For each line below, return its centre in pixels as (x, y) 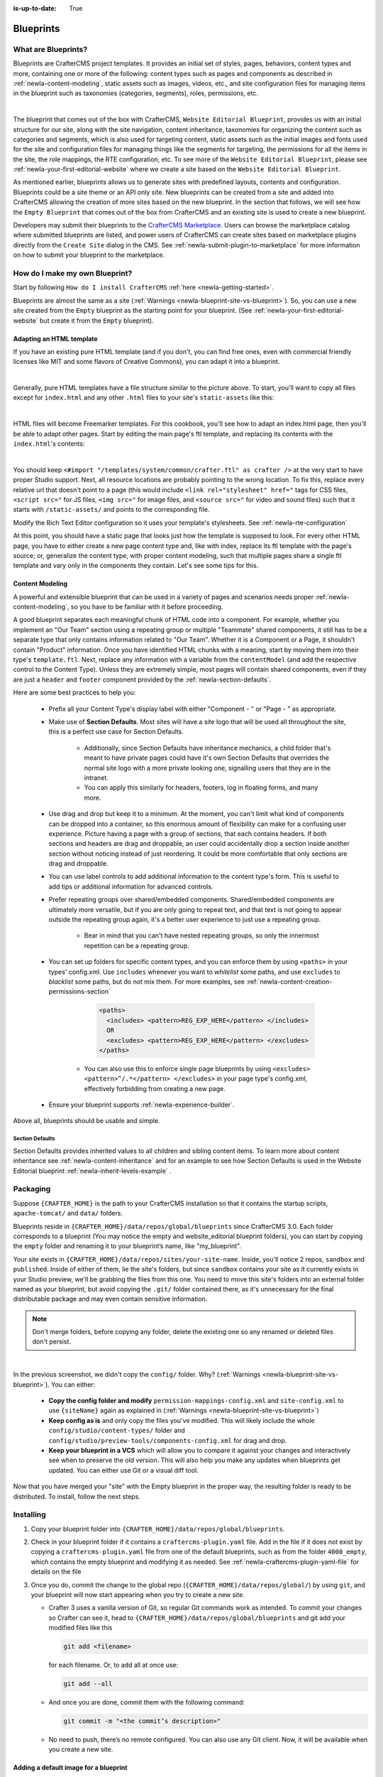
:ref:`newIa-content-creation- (289, 982)
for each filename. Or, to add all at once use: (113, 1665)
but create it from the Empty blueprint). (96, 321)
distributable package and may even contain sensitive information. (110, 1299)
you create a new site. (81, 1749)
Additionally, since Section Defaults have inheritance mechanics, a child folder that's (207, 748)
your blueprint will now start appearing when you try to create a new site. (138, 1595)
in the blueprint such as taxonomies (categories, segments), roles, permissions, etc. (135, 93)
